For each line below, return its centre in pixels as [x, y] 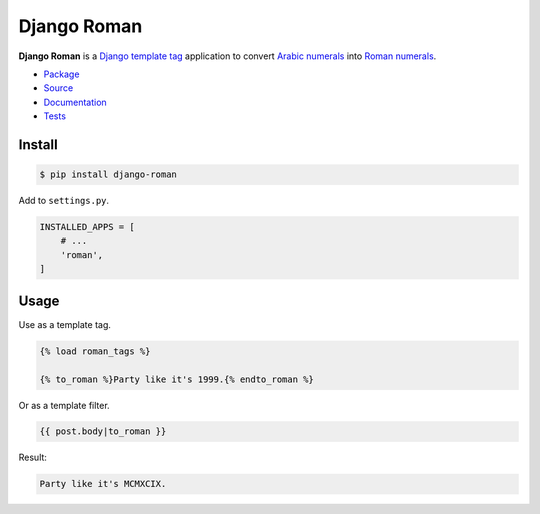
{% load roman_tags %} [95, 351]
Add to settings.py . [64, 201]
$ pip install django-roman [108, 174]
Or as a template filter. [64, 405]
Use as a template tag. [65, 324]
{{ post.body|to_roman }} [103, 431]
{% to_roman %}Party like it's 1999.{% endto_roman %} [176, 379]
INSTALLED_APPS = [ [87, 227]
